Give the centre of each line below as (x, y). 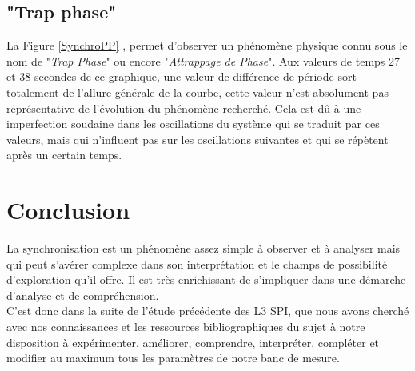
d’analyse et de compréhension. (83, 295)
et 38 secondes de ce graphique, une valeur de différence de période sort (182, 76)
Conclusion (68, 210)
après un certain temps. (64, 155)
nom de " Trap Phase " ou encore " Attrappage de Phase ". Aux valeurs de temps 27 (204, 60)
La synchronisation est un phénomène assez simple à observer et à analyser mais (204, 248)
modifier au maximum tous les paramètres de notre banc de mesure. (173, 358)
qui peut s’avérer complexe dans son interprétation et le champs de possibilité (197, 263)
